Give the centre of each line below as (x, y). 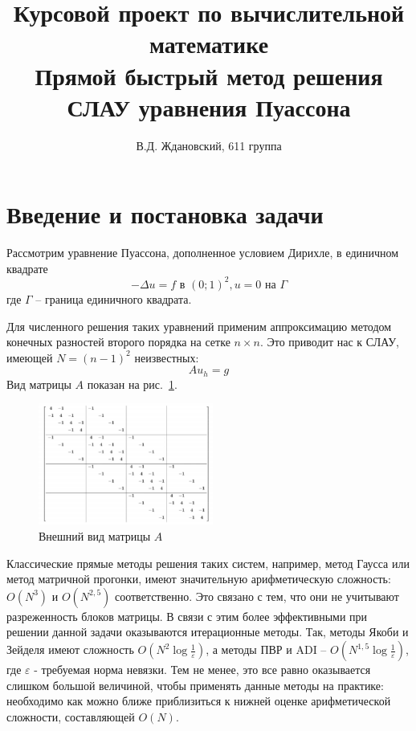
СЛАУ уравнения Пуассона (209, 106)
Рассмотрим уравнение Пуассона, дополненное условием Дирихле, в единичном (203, 253)
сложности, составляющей (71, 716)
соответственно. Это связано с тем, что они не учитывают (257, 596)
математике (209, 44)
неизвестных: (167, 357)
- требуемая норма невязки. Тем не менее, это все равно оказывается (202, 670)
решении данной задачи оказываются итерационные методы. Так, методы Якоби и (208, 632)
